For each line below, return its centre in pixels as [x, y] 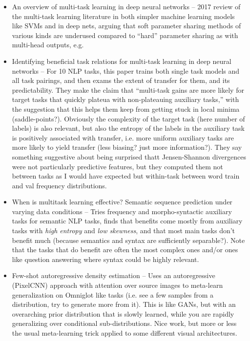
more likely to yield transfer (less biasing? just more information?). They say [127, 147]
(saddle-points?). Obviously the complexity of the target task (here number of [128, 118]
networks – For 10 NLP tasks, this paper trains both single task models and [126, 70]
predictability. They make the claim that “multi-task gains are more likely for [128, 90]
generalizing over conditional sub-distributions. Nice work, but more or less [124, 323]
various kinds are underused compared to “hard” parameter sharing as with [125, 35]
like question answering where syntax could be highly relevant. [105, 259]
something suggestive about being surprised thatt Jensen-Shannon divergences [129, 156]
